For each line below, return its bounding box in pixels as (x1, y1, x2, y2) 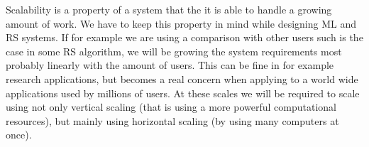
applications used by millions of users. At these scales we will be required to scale (6, 85, 360, 100)
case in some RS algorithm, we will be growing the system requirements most (6, 43, 342, 58)
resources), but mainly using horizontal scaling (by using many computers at (6, 113, 339, 128)
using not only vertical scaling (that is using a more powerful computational (6, 99, 336, 114)
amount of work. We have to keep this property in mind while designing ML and (6, 16, 356, 31)
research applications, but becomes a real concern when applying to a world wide (6, 71, 358, 86)
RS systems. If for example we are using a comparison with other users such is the (6, 30, 363, 45)
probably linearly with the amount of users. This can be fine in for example (6, 58, 334, 72)
